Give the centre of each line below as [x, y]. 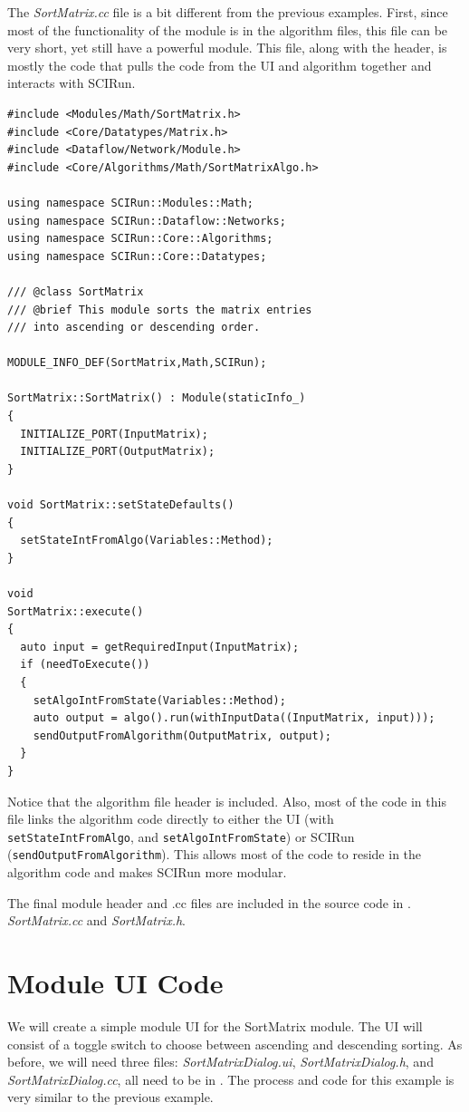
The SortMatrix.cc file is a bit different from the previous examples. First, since [228, 12]
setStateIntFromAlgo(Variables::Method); [147, 541]
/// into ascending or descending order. [134, 328]
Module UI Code [115, 982]
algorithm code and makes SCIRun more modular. [147, 872]
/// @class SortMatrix [76, 291]
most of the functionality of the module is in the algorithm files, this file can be [228, 29]
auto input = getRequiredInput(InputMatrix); [160, 647]
